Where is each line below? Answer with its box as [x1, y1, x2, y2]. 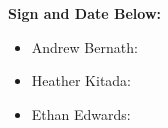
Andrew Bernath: [31, 36, 138, 57]
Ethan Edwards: [31, 103, 131, 124]
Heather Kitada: [31, 70, 132, 91]
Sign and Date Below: [8, 3, 162, 23]
